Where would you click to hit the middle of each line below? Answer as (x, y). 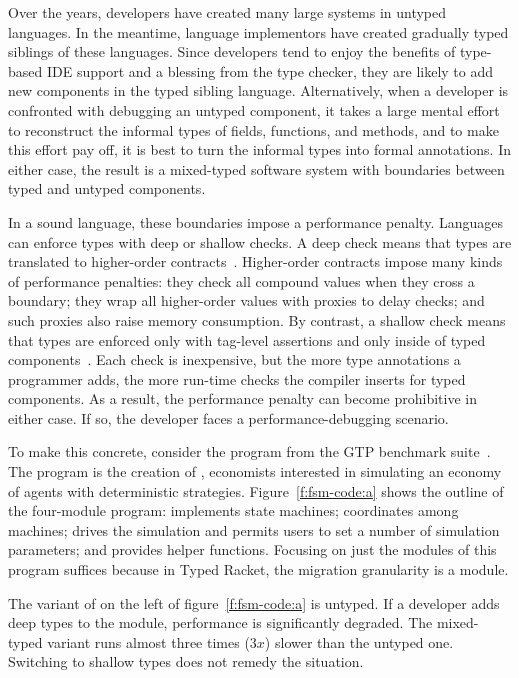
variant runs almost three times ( (148, 641)
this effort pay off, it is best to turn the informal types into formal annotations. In (260, 149)
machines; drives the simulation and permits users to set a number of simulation (254, 529)
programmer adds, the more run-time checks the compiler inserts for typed (237, 378)
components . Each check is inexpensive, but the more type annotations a (234, 359)
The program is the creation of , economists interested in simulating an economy (255, 471)
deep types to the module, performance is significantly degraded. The (220, 622)
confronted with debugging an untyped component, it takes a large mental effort (254, 109)
